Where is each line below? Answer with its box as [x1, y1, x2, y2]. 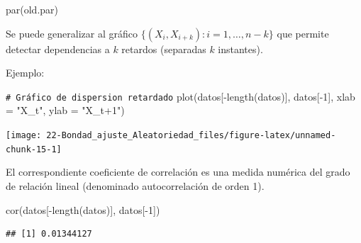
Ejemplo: [6, 65, 45, 80]
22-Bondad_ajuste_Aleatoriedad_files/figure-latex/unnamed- [46, 130, 336, 141]
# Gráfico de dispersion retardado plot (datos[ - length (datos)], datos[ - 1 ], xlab [6, 89, 355, 103]
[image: [6, 130, 42, 141]
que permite [277, 26, 329, 40]
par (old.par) [6, 2, 59, 16]
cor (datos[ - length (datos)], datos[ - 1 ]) [6, 202, 160, 217]
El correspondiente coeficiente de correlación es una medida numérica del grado [6, 164, 350, 179]
